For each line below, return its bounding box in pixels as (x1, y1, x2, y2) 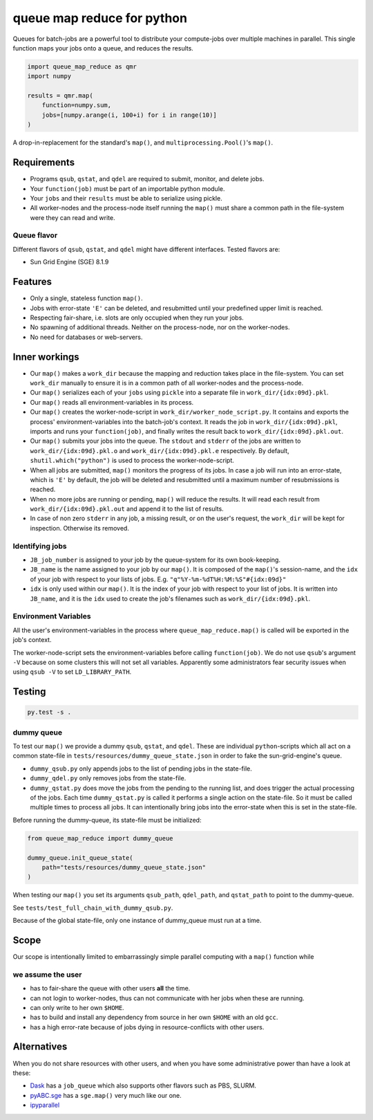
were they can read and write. (30, 213, 115, 221)
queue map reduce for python (12, 10, 188, 26)
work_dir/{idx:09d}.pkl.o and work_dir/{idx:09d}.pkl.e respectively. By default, (30, 446, 289, 455)
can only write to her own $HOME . (30, 1003, 124, 1011)
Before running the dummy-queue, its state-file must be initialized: (12, 816, 202, 824)
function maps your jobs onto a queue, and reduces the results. (12, 44, 193, 52)
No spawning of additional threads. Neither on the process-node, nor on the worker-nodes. (30, 323, 290, 331)
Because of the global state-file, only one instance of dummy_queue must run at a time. (12, 917, 262, 925)
